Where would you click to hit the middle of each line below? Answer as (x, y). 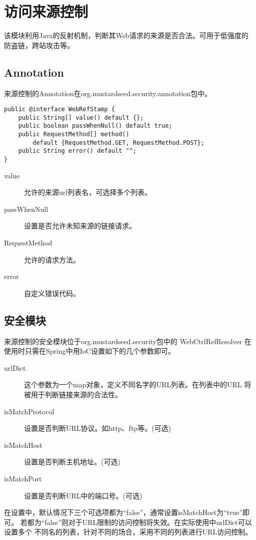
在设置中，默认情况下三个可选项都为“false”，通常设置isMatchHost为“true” (123, 512)
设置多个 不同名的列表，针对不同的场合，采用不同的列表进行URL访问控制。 (128, 532)
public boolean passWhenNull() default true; (95, 126)
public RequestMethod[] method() (74, 134)
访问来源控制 (46, 11)
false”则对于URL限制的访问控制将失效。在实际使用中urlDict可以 (148, 522)
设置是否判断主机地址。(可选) (72, 462)
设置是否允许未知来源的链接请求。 (80, 226)
